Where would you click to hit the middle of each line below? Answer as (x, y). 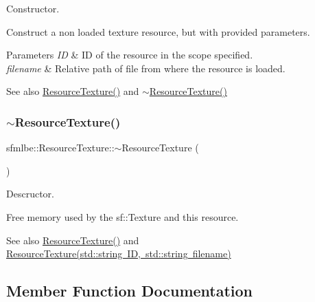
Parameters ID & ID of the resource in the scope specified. (130, 55)
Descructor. (30, 194)
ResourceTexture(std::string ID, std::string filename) (119, 254)
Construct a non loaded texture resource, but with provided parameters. (158, 31)
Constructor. (33, 8)
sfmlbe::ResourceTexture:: (60, 148)
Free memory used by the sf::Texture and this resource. (122, 216)
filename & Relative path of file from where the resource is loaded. (146, 68)
